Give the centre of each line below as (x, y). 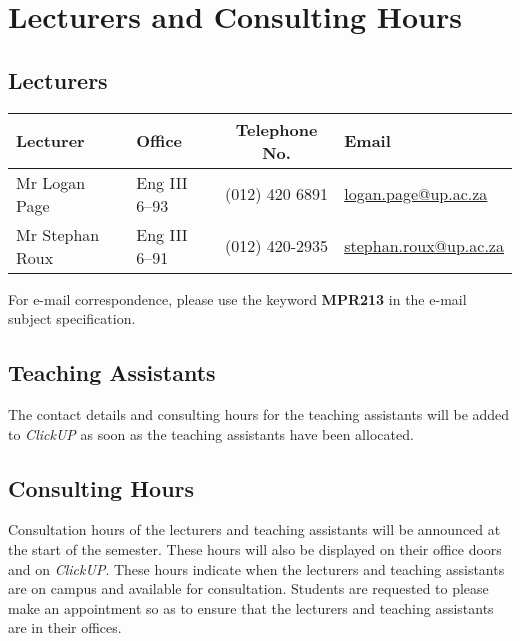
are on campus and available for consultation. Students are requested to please (248, 588)
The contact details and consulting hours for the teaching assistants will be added (259, 413)
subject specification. (72, 318)
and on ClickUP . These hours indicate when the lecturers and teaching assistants (256, 568)
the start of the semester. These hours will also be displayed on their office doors (255, 548)
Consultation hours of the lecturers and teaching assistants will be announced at (254, 529)
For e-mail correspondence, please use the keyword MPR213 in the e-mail (237, 298)
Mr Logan (51, 182)
